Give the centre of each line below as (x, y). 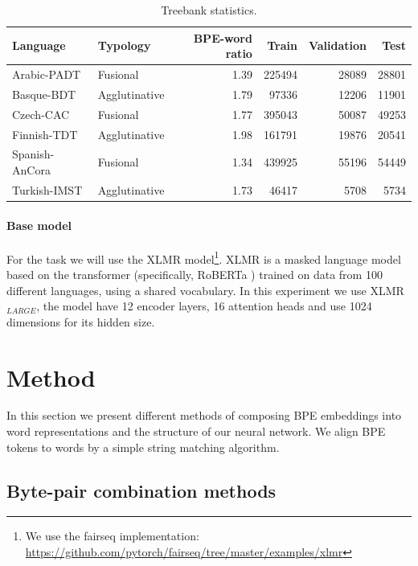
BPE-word (223, 37)
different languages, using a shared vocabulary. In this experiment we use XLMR (205, 290)
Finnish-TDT (45, 134)
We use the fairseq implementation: (112, 536)
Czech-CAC (41, 114)
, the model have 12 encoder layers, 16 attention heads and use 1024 (204, 306)
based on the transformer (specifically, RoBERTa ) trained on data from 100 (195, 274)
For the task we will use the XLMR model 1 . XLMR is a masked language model (204, 257)
